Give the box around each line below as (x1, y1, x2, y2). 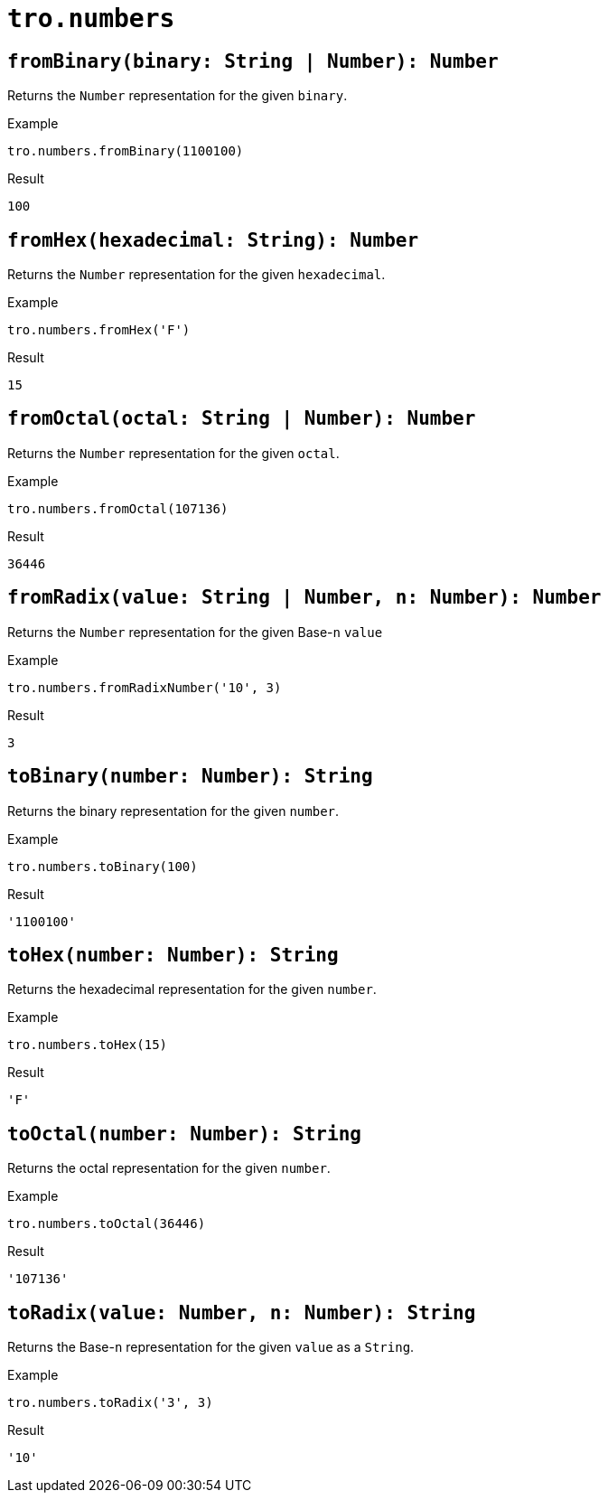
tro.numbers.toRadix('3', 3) (7, 1395, 213, 1411)
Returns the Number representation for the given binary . (7, 88, 348, 104)
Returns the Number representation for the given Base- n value (7, 623, 383, 640)
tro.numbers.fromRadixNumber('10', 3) (7, 680, 282, 695)
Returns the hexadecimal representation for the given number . (7, 981, 377, 998)
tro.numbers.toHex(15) (7, 1037, 168, 1053)
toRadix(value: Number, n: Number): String (7, 1301, 476, 1324)
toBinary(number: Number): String (7, 765, 373, 788)
